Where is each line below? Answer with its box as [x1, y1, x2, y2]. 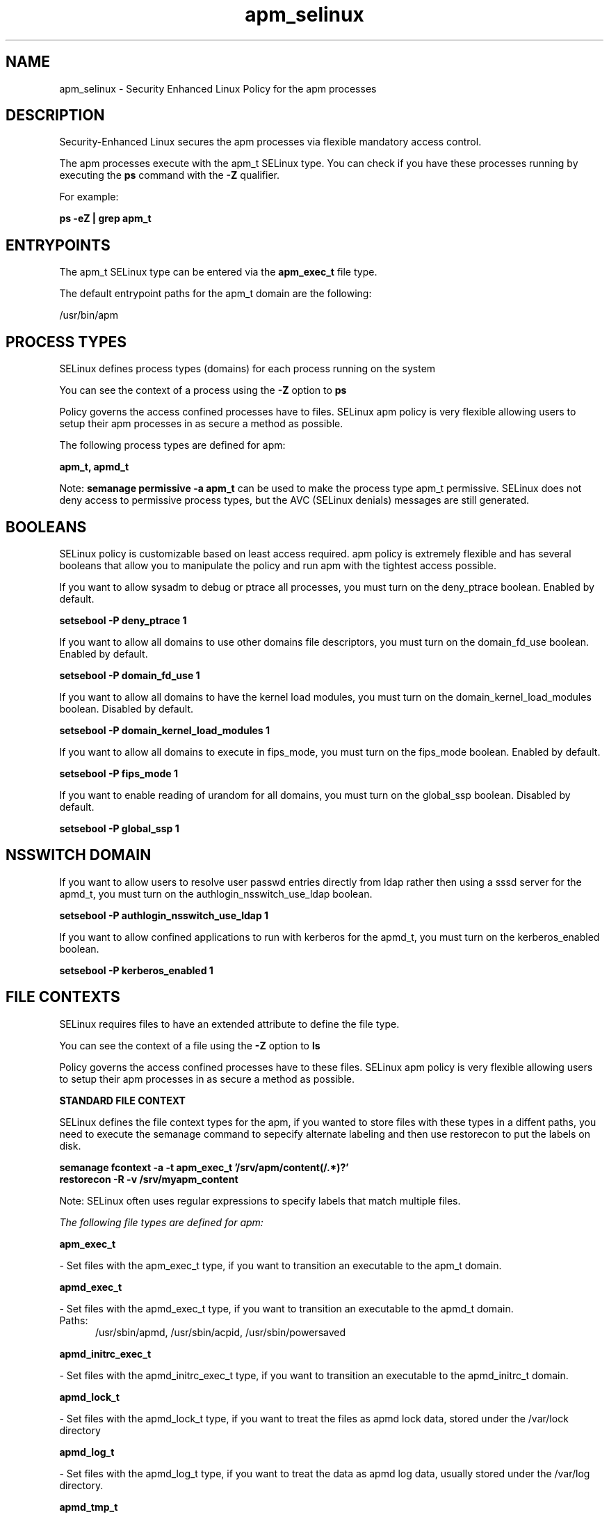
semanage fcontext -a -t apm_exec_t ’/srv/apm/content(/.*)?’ [59, 1161, 349, 1173]
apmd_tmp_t [59, 1500, 118, 1513]
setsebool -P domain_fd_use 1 [59, 669, 200, 681]
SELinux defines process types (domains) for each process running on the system [59, 363, 436, 375]
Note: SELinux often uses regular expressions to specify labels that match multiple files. [59, 1194, 461, 1207]
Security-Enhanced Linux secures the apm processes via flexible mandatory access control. [59, 136, 482, 148]
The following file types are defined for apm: [59, 1216, 263, 1228]
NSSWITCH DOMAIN [6, 846, 152, 864]
